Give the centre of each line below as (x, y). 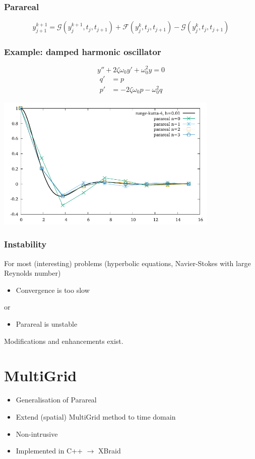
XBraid (110, 451)
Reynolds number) (33, 273)
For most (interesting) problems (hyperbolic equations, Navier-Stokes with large (127, 263)
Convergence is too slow (53, 290)
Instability (25, 244)
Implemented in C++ (49, 451)
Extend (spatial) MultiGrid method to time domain (96, 416)
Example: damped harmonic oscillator (83, 52)
